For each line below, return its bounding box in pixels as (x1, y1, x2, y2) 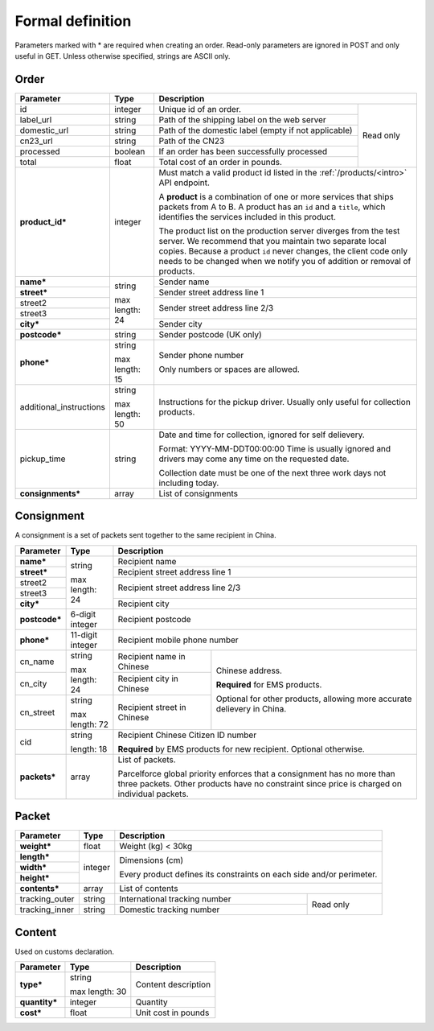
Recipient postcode (117, 613, 192, 625)
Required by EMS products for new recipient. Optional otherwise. (117, 743, 365, 754)
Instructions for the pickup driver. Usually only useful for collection (158, 396, 411, 407)
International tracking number (119, 893, 231, 905)
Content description (135, 979, 211, 990)
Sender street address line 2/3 (158, 303, 274, 314)
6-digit (70, 608, 96, 620)
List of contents (119, 883, 178, 894)
